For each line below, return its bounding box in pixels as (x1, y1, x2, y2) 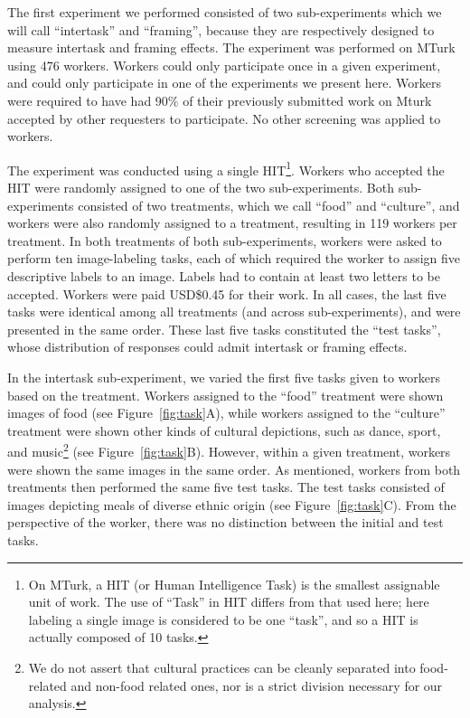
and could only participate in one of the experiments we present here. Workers (7, 73, 441, 92)
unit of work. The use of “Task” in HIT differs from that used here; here (28, 592, 429, 611)
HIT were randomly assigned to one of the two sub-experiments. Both (7, 178, 394, 196)
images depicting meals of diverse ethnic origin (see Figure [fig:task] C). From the (7, 495, 456, 514)
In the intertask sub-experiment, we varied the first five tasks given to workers (7, 367, 440, 386)
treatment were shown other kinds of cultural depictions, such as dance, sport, (7, 420, 441, 439)
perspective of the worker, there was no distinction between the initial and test (7, 513, 444, 532)
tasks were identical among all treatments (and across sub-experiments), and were (7, 302, 461, 321)
